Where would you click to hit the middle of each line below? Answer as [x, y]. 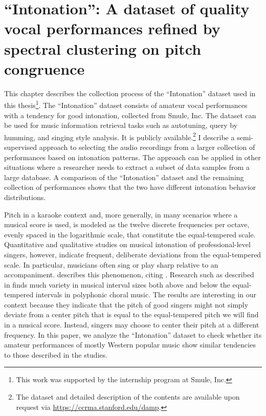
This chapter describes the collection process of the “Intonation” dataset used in [130, 93]
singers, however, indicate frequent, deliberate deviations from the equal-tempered [133, 254]
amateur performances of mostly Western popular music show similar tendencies [130, 345]
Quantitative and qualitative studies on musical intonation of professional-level [127, 244]
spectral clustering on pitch [103, 48]
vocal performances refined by [112, 28]
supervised [20, 147]
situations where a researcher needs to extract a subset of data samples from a [127, 167]
